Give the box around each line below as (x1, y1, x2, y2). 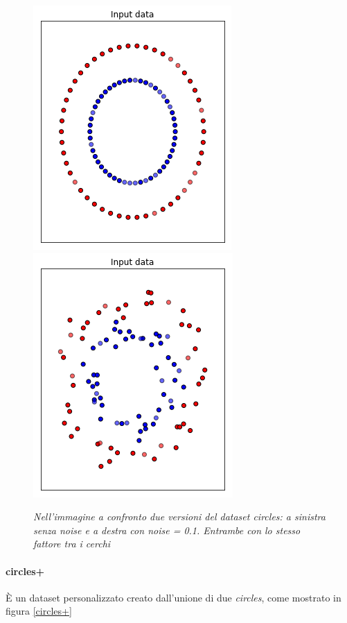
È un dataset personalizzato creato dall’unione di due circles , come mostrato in (6, 590, 341, 604)
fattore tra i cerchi (33, 536, 111, 551)
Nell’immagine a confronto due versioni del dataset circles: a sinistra (33, 509, 326, 524)
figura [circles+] (6, 604, 72, 618)
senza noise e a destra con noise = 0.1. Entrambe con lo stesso (33, 522, 301, 537)
